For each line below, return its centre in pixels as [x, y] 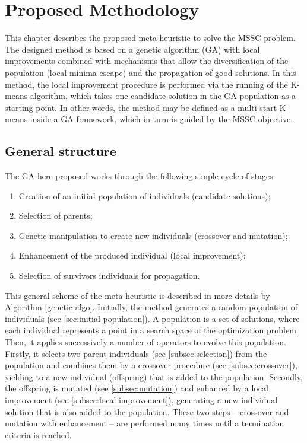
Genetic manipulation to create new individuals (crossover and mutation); [153, 235]
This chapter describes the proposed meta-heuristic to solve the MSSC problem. [150, 38]
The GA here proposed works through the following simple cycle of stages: [140, 176]
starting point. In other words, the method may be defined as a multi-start [141, 107]
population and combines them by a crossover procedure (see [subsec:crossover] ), [151, 365]
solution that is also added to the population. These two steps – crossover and [147, 411]
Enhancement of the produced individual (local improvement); [132, 255]
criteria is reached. [38, 434]
